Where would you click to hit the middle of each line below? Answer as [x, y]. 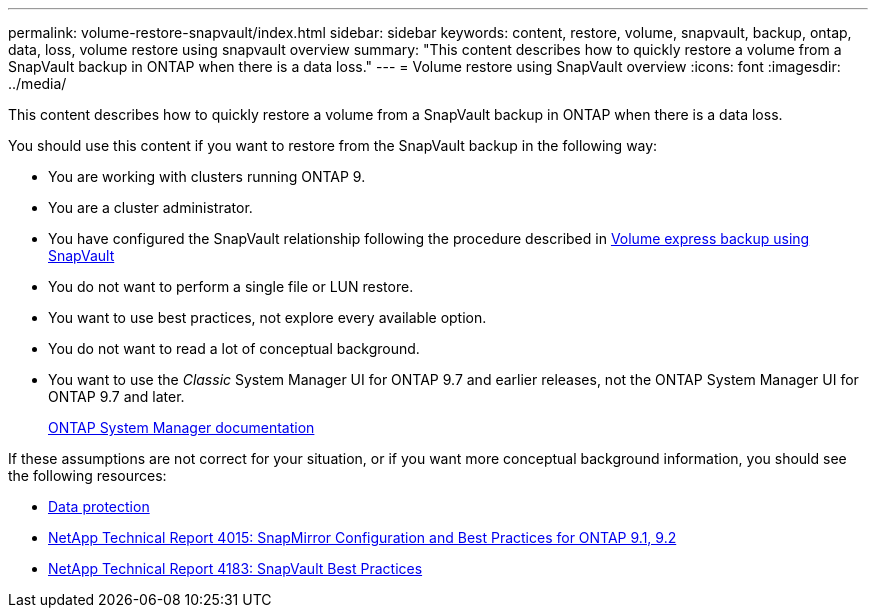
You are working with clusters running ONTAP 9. [207, 176]
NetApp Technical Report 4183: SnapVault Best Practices [235, 568]
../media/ [37, 83]
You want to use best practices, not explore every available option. [267, 317]
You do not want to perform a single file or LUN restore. [231, 286]
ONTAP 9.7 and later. [116, 396]
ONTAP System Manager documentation [181, 427]
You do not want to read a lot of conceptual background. [234, 348]
